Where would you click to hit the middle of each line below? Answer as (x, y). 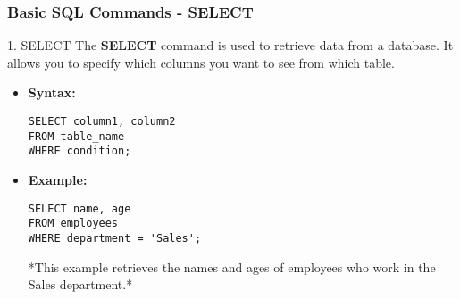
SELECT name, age (79, 208)
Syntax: (52, 92)
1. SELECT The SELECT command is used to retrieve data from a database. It (230, 45)
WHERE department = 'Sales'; (115, 238)
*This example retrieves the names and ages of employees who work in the (232, 266)
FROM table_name (76, 136)
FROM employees (73, 224)
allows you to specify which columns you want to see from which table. (201, 62)
